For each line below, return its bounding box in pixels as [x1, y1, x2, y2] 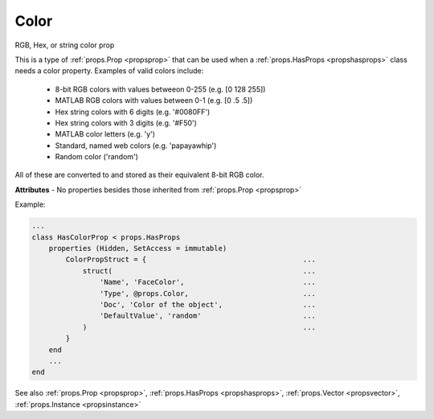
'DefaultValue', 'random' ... [99, 311, 317, 321]
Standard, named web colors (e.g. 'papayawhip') [55, 141, 217, 150]
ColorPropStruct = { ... [65, 255, 317, 265]
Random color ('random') [55, 152, 138, 162]
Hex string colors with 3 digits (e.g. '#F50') [55, 117, 197, 128]
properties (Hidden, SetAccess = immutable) [48, 244, 227, 253]
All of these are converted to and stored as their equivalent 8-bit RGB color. [14, 170, 264, 180]
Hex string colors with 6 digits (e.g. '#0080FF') [55, 107, 211, 117]
